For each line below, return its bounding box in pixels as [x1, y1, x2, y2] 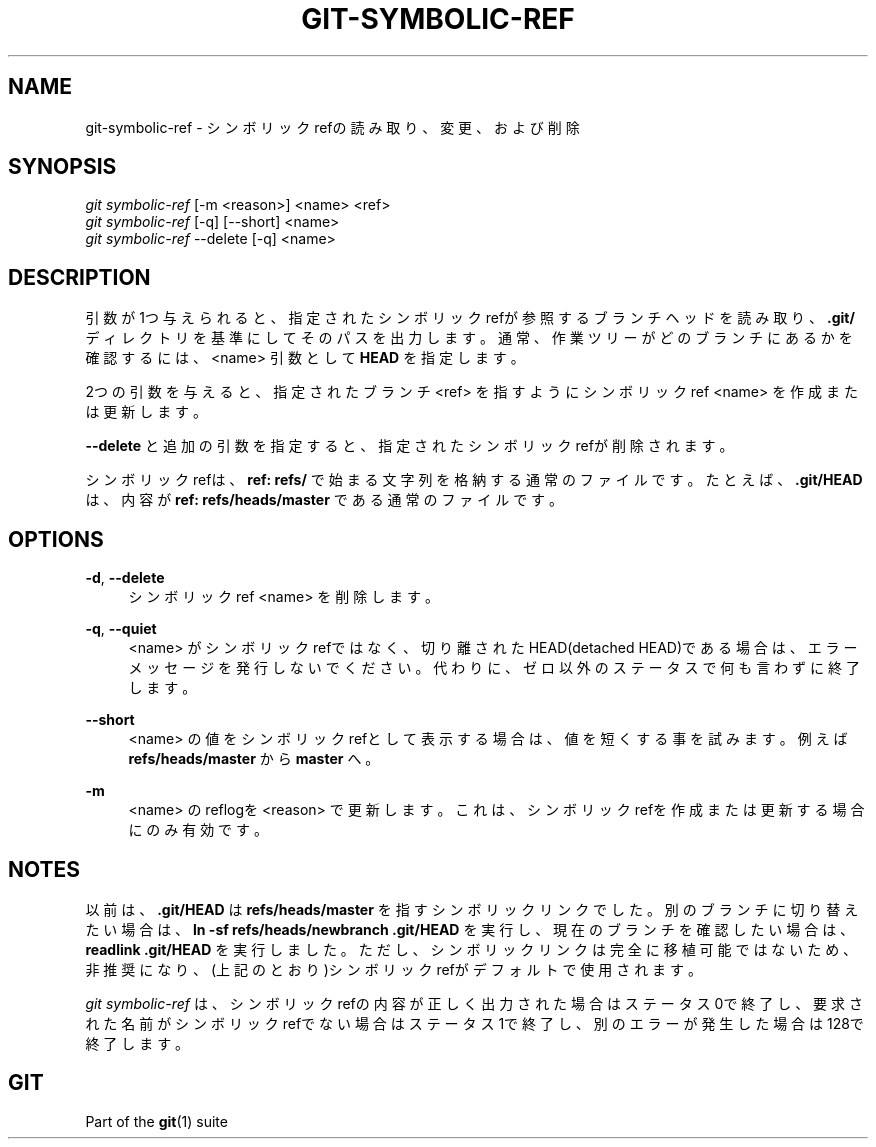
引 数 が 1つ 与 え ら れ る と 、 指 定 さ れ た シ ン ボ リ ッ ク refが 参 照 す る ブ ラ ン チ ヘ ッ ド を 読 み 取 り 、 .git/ [85, 309, 855, 327]
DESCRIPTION [8, 264, 151, 290]
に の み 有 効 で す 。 [128, 821, 268, 839]
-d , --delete [85, 569, 165, 587]
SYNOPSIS [8, 154, 117, 180]
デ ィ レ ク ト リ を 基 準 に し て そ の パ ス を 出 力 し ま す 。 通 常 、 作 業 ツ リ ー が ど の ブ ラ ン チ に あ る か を [85, 329, 853, 347]
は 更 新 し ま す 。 [85, 403, 208, 421]
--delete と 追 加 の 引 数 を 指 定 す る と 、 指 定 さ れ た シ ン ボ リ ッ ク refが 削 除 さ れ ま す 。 [85, 437, 734, 455]
